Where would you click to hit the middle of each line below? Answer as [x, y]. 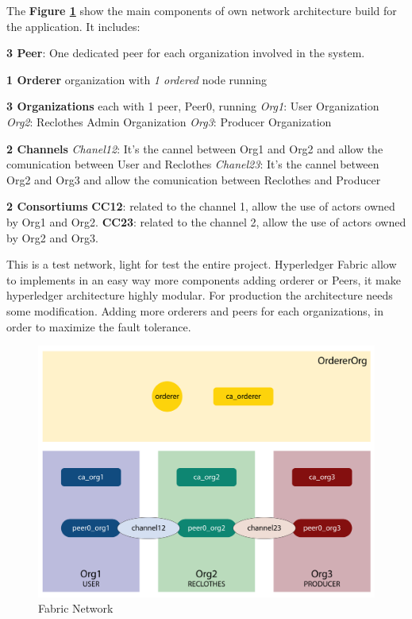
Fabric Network [76, 608]
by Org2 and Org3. [52, 237]
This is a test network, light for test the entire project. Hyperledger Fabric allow [202, 264]
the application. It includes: [73, 26]
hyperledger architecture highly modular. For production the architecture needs [200, 295]
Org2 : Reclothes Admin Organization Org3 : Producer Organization [169, 121]
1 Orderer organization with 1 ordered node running [137, 79]
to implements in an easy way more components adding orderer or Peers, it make [204, 279]
